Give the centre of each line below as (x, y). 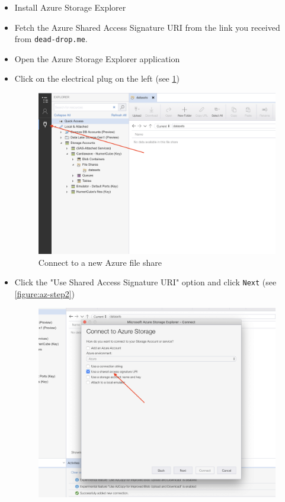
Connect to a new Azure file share (100, 262)
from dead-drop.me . (51, 39)
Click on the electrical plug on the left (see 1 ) (97, 78)
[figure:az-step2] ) (45, 293)
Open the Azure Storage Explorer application (97, 58)
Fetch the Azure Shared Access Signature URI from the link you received (147, 27)
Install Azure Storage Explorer (70, 7)
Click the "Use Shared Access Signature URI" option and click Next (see (145, 282)
